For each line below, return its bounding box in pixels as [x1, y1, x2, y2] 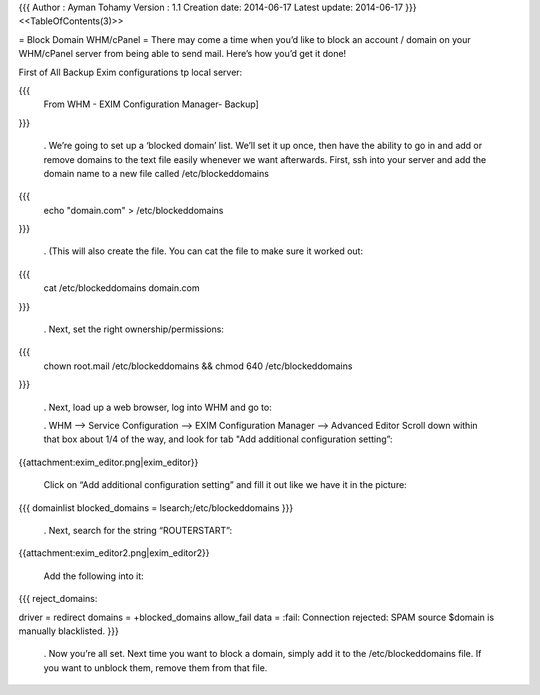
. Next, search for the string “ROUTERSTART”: [43, 524, 233, 536]
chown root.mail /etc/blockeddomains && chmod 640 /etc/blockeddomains [43, 360, 353, 372]
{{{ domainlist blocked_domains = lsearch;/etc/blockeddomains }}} [18, 501, 294, 514]
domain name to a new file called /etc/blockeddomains [43, 167, 270, 179]
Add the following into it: [43, 570, 144, 582]
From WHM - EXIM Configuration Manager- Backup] [43, 98, 259, 110]
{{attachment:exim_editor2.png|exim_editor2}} [18, 547, 210, 559]
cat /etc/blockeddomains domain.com [43, 282, 200, 294]
